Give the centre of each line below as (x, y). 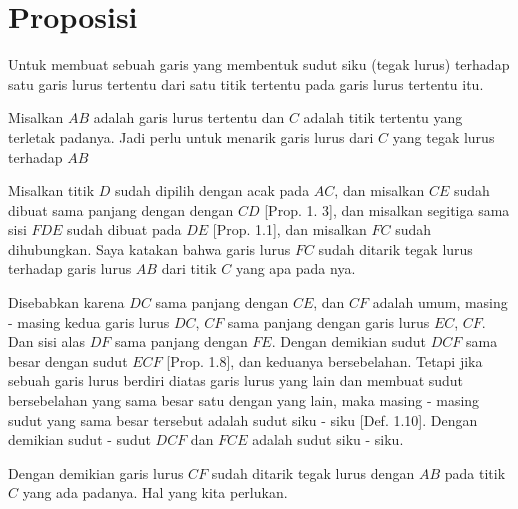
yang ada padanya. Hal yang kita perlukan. (155, 492)
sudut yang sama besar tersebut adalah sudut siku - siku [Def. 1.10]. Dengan (243, 419)
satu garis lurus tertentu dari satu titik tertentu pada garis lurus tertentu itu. (246, 83)
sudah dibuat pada (124, 229)
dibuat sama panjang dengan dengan (121, 209)
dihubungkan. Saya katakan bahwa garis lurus (149, 248)
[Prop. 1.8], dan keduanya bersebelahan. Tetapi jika (324, 360)
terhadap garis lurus (70, 268)
